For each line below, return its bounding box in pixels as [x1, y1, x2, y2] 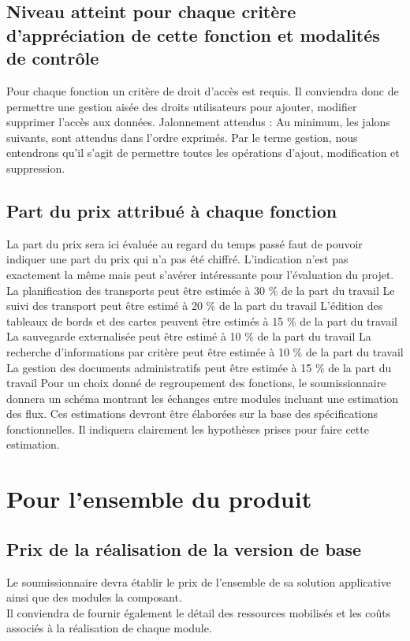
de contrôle [6, 46, 99, 70]
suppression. [6, 159, 65, 176]
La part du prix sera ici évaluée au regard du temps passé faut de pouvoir [6, 235, 363, 252]
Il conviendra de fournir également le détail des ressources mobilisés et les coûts [6, 604, 391, 621]
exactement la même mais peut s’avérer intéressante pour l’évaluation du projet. [6, 266, 394, 282]
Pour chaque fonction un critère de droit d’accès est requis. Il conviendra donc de [6, 82, 399, 99]
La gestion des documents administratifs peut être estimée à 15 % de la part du [6, 359, 392, 375]
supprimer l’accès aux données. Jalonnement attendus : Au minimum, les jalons [6, 114, 390, 130]
